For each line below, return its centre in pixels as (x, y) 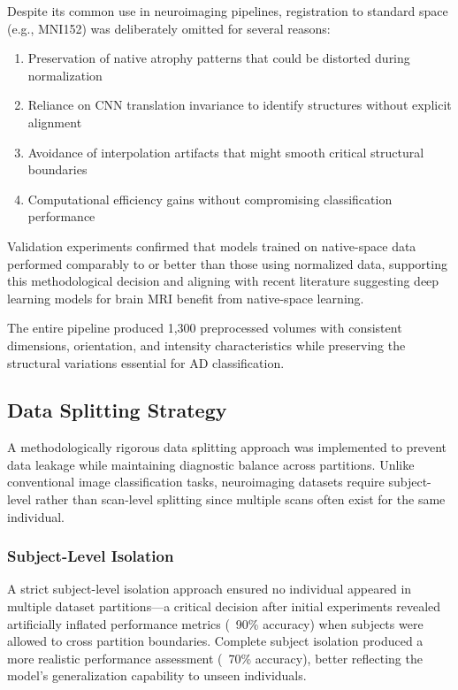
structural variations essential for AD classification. (146, 362)
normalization (65, 75)
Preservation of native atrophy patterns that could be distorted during (219, 58)
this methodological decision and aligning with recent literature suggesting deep (223, 281)
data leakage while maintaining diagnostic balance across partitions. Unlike (211, 464)
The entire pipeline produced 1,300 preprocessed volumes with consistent (205, 328)
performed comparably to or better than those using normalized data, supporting (227, 263)
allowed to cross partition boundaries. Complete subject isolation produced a (215, 641)
